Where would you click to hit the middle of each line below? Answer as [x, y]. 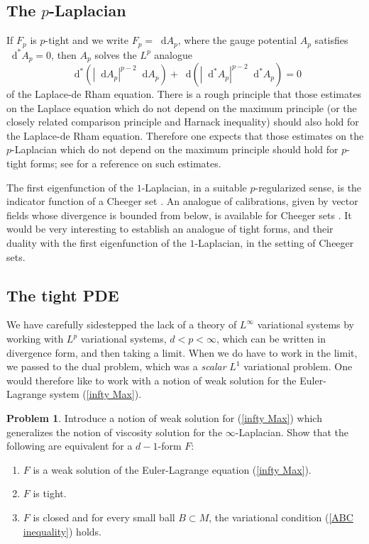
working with [35, 339]
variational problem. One [298, 366]
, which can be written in [271, 339]
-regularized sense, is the [308, 187]
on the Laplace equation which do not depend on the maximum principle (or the [182, 107]
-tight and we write [87, 40]
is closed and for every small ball [104, 517]
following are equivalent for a [70, 446]
